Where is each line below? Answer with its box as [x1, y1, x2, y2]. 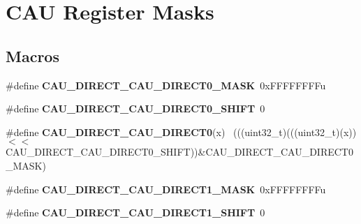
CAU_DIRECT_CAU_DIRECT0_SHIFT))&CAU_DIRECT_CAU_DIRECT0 [6, 144, 353, 159]
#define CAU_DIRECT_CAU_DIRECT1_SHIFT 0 [6, 205, 265, 220]
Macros [6, 45, 59, 66]
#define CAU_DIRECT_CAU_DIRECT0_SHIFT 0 [6, 101, 265, 116]
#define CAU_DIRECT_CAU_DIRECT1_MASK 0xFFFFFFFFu [6, 181, 326, 196]
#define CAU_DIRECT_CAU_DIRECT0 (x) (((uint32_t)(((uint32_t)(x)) [6, 124, 357, 139]
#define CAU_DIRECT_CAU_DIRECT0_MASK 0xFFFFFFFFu [6, 77, 326, 92]
